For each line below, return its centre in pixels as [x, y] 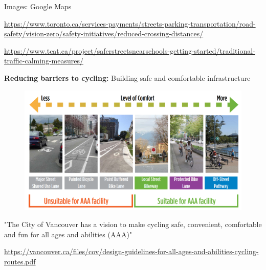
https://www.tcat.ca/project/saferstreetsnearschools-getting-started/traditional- [130, 50]
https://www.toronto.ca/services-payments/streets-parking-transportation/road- [130, 23]
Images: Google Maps [38, 6]
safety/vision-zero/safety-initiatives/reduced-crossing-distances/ [104, 33]
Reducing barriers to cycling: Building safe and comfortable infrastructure [127, 77]
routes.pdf [20, 261]
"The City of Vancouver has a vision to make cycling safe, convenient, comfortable [133, 224]
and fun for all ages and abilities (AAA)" [68, 234]
